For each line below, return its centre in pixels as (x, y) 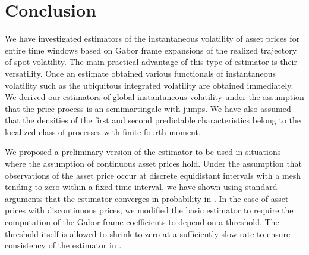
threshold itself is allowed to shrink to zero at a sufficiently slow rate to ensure (148, 233)
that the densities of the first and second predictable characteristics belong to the (153, 120)
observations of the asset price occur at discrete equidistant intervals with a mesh (153, 175)
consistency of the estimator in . (63, 245)
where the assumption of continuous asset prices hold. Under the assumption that (154, 164)
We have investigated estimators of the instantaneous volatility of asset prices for (152, 38)
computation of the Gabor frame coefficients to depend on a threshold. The (142, 222)
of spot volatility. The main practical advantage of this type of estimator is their (151, 62)
